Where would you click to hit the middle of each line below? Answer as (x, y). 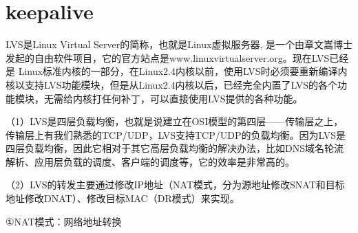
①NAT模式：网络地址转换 (64, 221)
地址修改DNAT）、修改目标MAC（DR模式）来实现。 (123, 198)
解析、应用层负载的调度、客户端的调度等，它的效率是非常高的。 (150, 161)
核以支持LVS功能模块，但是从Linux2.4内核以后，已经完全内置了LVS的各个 (172, 84)
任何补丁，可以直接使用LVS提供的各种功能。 (202, 98)
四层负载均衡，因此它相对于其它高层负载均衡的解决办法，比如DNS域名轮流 (175, 148)
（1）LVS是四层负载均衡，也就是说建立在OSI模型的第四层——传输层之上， (175, 121)
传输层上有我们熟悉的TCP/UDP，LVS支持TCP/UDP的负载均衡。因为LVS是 (176, 134)
